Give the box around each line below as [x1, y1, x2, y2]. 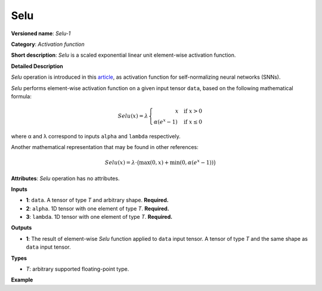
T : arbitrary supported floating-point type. [26, 265, 129, 273]
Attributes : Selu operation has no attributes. [11, 175, 120, 182]
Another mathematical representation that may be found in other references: [11, 143, 199, 150]
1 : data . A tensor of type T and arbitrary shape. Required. [26, 197, 169, 204]
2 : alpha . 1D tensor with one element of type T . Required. [26, 205, 169, 212]
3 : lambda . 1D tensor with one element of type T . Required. [26, 213, 173, 221]
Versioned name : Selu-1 [11, 30, 71, 37]
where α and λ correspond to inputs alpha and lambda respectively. [11, 132, 181, 140]
